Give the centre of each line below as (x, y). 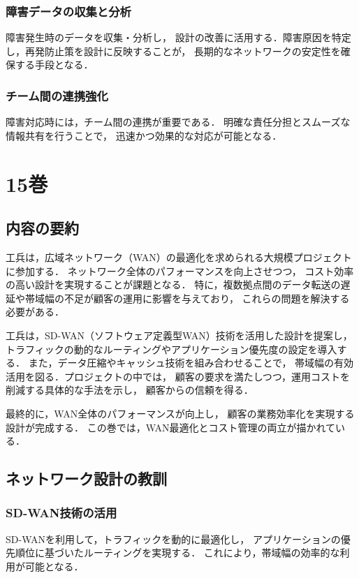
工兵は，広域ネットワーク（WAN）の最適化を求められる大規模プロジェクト (179, 257)
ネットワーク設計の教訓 (86, 479)
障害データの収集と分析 (68, 11)
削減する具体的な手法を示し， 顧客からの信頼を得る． (130, 390)
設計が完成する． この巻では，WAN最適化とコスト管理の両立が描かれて (171, 427)
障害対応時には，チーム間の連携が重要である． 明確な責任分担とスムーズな (178, 122)
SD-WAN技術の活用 (61, 513)
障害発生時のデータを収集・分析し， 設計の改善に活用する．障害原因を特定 (178, 37)
